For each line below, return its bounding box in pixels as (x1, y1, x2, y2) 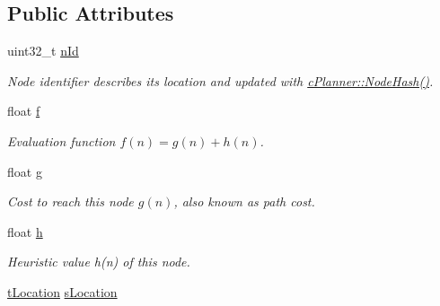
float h (7, 222, 43, 240)
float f (7, 101, 40, 120)
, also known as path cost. (173, 192, 315, 211)
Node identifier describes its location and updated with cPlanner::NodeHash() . (7, 71, 434, 90)
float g (7, 162, 42, 180)
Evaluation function (7, 131, 116, 150)
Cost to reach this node (7, 192, 134, 211)
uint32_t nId (7, 41, 79, 60)
